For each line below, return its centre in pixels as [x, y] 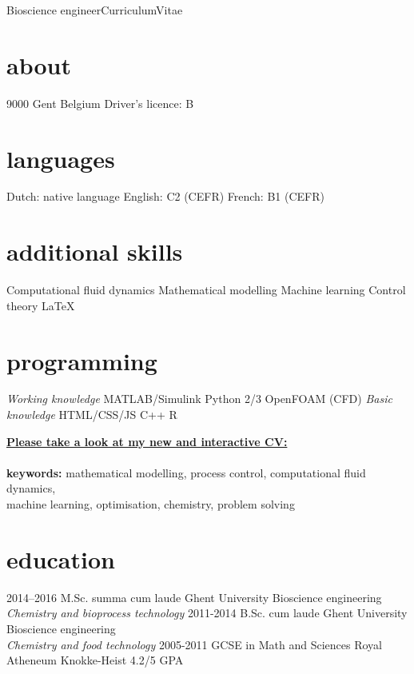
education [61, 558]
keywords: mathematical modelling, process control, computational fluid [186, 472]
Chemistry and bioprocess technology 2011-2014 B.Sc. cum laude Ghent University [207, 613]
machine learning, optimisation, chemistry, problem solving [151, 504]
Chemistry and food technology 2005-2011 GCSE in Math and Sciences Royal [194, 644]
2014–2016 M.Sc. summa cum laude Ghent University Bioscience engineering [194, 597]
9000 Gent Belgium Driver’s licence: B [100, 103]
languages [61, 158]
